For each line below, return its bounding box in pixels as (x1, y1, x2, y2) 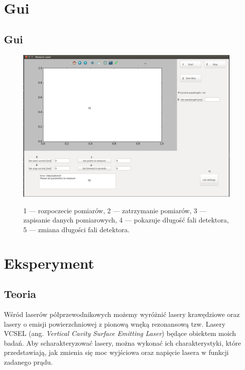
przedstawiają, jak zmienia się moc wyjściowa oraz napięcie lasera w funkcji (4, 347, 229, 357)
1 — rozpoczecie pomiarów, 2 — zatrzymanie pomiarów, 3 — (23, 205, 207, 215)
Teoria (4, 286, 36, 301)
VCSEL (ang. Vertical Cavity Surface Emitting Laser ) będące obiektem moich (4, 328, 236, 338)
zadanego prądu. (4, 357, 53, 367)
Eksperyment (4, 253, 94, 273)
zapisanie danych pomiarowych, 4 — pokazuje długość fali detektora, (23, 215, 229, 225)
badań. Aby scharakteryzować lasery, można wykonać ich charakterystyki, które (4, 337, 241, 348)
